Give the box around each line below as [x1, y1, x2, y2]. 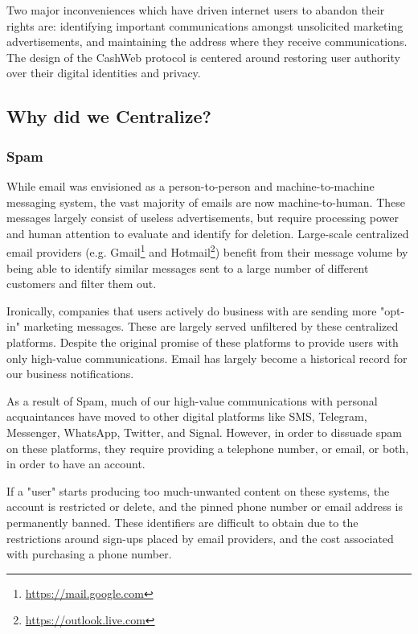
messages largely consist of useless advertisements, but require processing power [6, 209, 399, 226]
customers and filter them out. [6, 275, 157, 292]
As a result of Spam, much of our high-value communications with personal [6, 392, 378, 409]
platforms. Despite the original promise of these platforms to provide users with [6, 333, 399, 350]
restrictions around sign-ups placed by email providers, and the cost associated [6, 529, 394, 546]
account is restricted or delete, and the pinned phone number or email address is [6, 498, 403, 515]
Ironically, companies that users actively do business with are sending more [6, 302, 377, 319]
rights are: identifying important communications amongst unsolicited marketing [6, 17, 404, 34]
